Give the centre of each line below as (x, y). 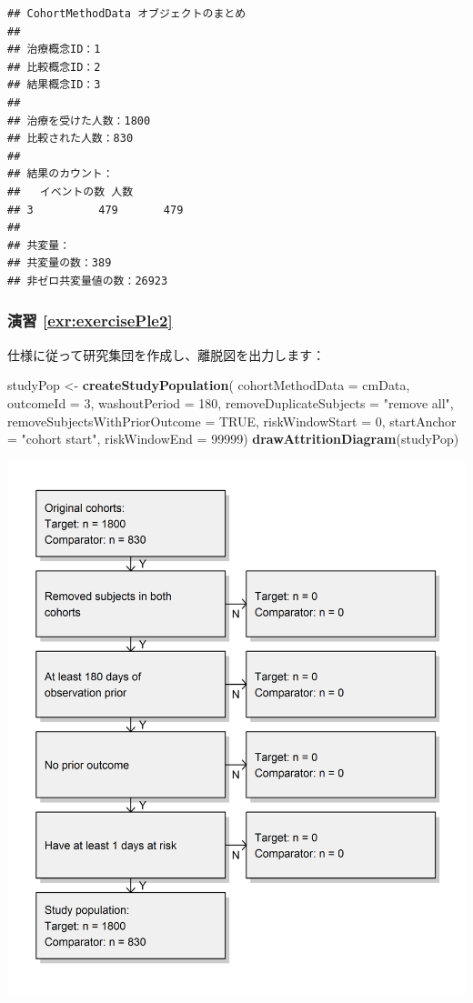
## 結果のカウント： (60, 174)
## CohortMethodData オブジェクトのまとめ (127, 14)
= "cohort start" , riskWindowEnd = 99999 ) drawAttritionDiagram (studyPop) (233, 439)
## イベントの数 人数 (70, 191)
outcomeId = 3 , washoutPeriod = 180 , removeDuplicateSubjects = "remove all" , (231, 402)
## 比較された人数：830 (70, 139)
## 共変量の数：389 (60, 263)
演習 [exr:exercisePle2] (90, 321)
